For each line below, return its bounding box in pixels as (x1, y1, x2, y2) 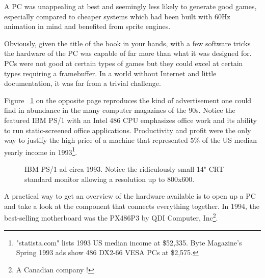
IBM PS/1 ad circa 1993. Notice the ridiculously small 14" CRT (24, 163, 224, 174)
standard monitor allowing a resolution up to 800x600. (24, 173, 195, 184)
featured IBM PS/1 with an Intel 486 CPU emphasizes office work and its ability (4, 114, 257, 125)
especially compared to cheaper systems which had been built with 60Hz (4, 11, 230, 21)
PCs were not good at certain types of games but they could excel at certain (4, 57, 243, 68)
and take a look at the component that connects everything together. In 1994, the (4, 200, 260, 211)
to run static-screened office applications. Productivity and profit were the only (4, 125, 251, 135)
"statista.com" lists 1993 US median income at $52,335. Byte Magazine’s (16, 237, 242, 248)
